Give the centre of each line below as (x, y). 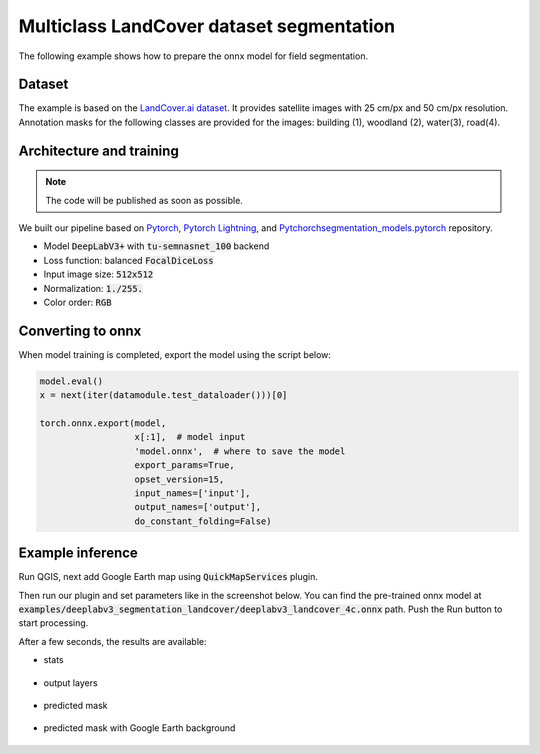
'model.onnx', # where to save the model (240, 451)
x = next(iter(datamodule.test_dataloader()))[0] (163, 395)
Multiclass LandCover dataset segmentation (206, 26)
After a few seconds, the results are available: (112, 641)
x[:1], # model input (190, 437)
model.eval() (71, 381)
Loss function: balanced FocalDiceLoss (128, 260)
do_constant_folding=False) (203, 521)
